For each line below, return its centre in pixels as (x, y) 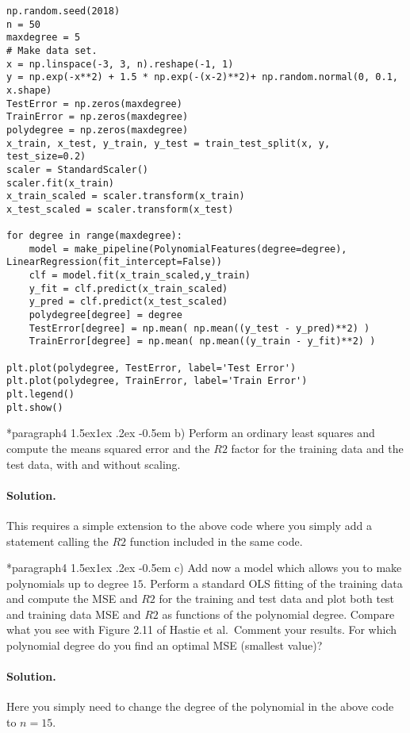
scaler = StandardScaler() (77, 169)
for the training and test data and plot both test (277, 599)
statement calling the (57, 541)
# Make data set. (52, 50)
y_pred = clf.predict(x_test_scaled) (128, 302)
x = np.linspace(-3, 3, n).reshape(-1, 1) (120, 64)
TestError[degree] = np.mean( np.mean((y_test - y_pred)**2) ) (199, 328)
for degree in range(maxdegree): (94, 236)
